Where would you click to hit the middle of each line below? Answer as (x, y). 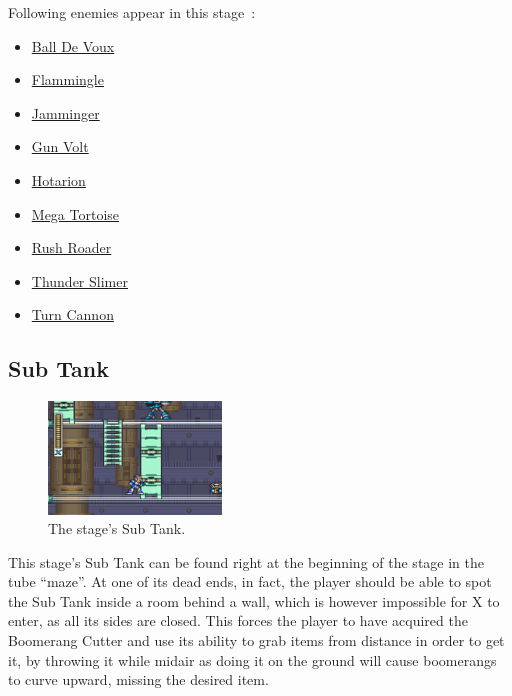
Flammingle (67, 79)
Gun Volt (60, 146)
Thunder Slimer (79, 280)
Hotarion (58, 179)
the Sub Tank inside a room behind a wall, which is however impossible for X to (254, 600)
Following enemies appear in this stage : (132, 12)
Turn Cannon (72, 314)
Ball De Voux (73, 45)
